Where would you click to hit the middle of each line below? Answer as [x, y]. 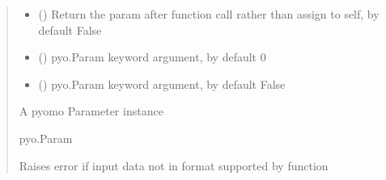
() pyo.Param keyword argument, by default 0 [152, 57]
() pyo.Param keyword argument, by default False [162, 84]
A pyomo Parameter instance [91, 111]
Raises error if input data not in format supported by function [174, 165]
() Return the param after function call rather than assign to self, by [209, 14]
